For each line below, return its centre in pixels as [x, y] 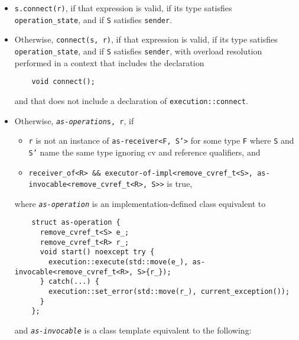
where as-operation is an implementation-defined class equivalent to [140, 203]
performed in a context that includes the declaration [109, 62]
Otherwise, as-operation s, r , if [74, 120]
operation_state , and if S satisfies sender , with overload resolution [138, 51]
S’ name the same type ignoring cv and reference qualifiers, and [144, 152]
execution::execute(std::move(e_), [118, 262]
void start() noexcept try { [97, 252]
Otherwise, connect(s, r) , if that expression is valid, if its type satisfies [146, 39]
